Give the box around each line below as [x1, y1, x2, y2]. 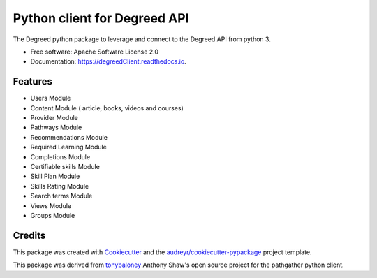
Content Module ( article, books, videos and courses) [30, 103, 184, 112]
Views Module [30, 201, 72, 210]
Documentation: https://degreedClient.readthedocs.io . [30, 57, 186, 66]
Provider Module [30, 114, 78, 122]
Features [13, 75, 52, 87]
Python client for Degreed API [13, 10, 189, 26]
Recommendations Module [30, 133, 108, 141]
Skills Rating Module [30, 182, 89, 190]
